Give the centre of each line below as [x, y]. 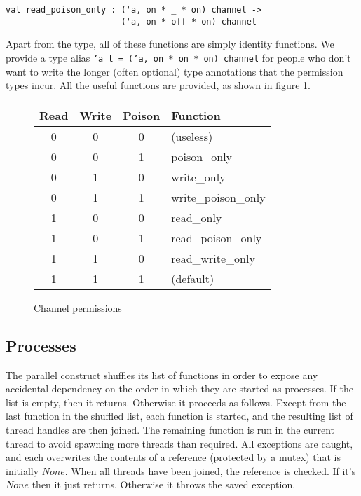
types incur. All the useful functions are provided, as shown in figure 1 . [158, 85]
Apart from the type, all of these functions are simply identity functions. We [170, 44]
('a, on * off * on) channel [189, 21]
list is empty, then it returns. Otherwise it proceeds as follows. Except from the [176, 402]
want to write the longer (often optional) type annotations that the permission [175, 71]
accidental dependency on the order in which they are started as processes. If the [179, 388]
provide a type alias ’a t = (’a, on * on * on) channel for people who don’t [178, 57]
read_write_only [213, 258]
